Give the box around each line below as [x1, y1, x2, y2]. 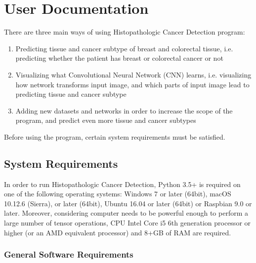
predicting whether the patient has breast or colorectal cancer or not [15, 53, 223, 63]
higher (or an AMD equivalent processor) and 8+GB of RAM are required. [4, 227, 231, 237]
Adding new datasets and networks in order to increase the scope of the [15, 105, 233, 115]
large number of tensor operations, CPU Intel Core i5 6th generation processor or [4, 218, 251, 228]
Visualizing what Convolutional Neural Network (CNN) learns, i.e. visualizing [15, 69, 252, 79]
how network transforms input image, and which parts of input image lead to [15, 79, 250, 89]
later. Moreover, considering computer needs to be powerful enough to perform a [4, 208, 248, 218]
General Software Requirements [4, 248, 133, 261]
